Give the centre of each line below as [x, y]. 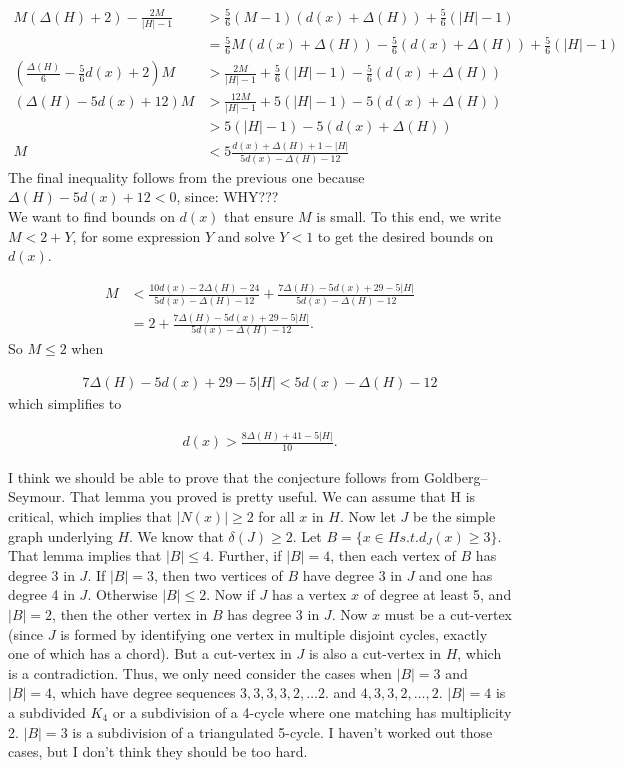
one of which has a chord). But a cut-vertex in [150, 653]
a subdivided [47, 711]
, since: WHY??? [227, 196]
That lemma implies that [85, 555]
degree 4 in [41, 594]
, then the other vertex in [130, 614]
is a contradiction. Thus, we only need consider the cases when [200, 672]
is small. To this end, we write [408, 216]
